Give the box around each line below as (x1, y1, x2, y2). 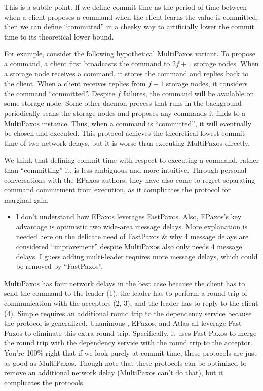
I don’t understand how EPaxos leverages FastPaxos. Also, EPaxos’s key (16, 211, 242, 222)
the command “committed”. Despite (4, 88, 115, 98)
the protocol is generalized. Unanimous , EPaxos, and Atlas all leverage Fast (4, 318, 242, 328)
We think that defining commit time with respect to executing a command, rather (4, 154, 259, 165)
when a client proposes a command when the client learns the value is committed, (4, 11, 258, 22)
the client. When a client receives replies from (4, 78, 146, 89)
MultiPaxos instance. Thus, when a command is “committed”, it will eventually (4, 118, 252, 128)
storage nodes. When (194, 58, 259, 68)
